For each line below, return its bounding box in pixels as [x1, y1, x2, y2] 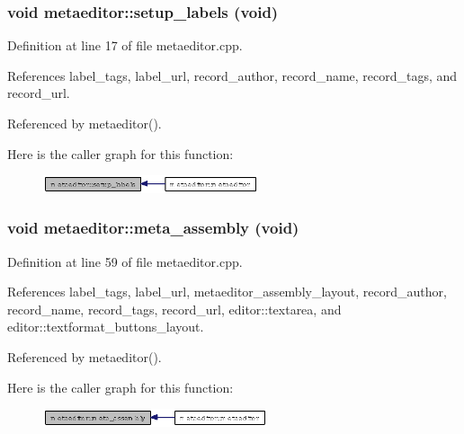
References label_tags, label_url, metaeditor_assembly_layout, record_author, [7, 282, 447, 301]
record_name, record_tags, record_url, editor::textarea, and [7, 299, 342, 318]
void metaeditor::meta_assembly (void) [7, 217, 299, 239]
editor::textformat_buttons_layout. [7, 317, 204, 336]
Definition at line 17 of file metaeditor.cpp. [7, 36, 243, 55]
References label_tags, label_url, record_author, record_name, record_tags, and [7, 66, 458, 84]
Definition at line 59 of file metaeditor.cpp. [7, 252, 243, 270]
